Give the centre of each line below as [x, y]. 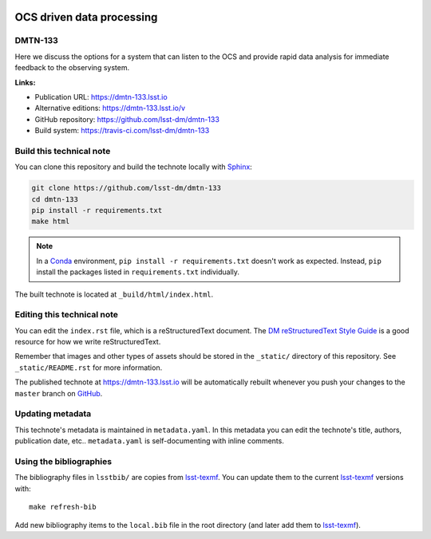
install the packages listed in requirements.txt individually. [138, 272]
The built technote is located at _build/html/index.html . [114, 294]
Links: [25, 82]
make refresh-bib [63, 507]
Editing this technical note [67, 315]
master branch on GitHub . [59, 393]
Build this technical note [63, 151]
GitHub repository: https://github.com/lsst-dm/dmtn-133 [127, 119]
